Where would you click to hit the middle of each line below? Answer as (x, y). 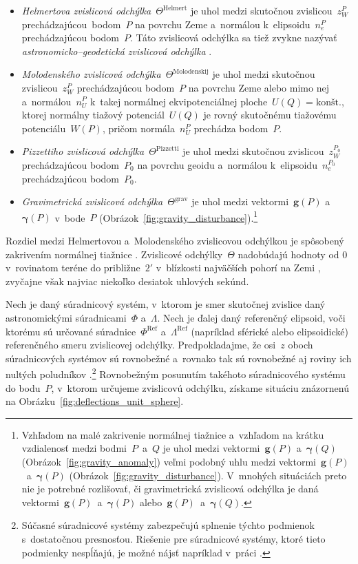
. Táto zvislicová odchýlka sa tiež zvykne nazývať (234, 38)
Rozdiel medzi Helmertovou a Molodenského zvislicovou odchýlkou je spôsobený (175, 240)
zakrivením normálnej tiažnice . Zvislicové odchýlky (114, 254)
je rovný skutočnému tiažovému (270, 115)
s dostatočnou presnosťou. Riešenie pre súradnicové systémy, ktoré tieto (173, 538)
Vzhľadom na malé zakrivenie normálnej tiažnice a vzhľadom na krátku (173, 434)
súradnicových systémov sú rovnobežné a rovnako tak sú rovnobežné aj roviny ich (179, 358)
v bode (70, 217)
